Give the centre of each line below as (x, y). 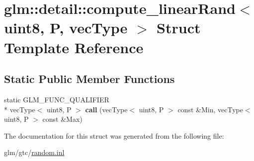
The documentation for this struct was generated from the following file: (114, 135)
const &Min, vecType (210, 109)
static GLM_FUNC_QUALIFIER (57, 99)
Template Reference (74, 47)
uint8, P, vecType (66, 28)
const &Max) (62, 119)
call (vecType (106, 109)
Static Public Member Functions (89, 79)
